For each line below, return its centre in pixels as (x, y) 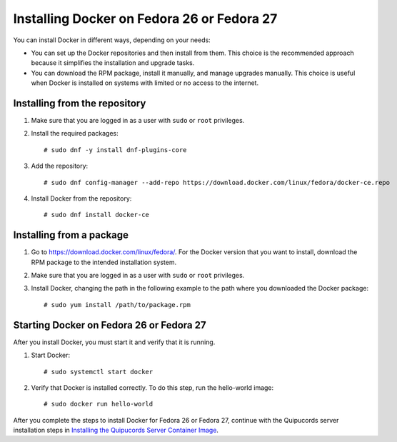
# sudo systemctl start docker (99, 372)
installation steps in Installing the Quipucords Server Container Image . (116, 430)
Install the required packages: (75, 134)
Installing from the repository (80, 103)
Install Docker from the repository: (81, 198)
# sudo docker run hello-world (99, 404)
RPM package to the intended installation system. (104, 262)
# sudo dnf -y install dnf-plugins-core (115, 150)
